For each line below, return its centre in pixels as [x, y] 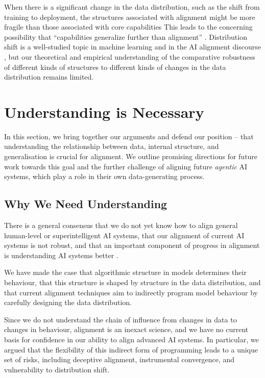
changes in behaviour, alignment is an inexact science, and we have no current [126, 329]
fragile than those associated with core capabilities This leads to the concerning [128, 27]
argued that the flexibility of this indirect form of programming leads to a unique [131, 349]
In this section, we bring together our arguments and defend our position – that [129, 136]
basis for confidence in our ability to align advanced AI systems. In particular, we [131, 339]
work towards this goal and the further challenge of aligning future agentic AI [126, 166]
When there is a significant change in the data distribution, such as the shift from [132, 7]
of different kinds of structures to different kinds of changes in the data [115, 67]
